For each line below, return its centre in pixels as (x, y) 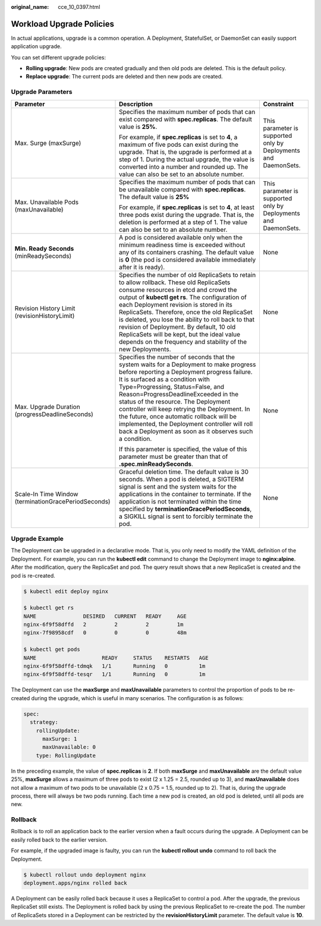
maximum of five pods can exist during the (179, 144)
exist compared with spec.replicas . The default (186, 119)
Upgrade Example (37, 538)
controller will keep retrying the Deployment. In (185, 409)
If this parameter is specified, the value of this (183, 449)
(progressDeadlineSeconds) (54, 414)
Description (136, 104)
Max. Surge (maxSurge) (48, 143)
